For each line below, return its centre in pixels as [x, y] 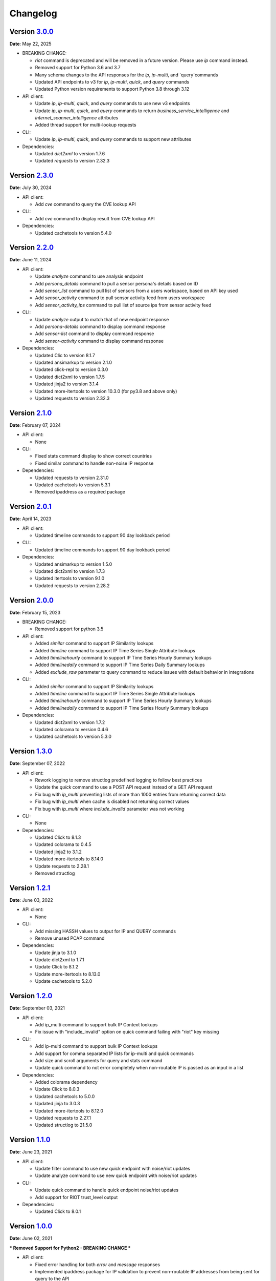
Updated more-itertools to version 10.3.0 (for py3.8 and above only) [106, 391]
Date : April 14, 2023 [30, 519]
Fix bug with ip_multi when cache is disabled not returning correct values [112, 801]
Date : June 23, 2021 [31, 1152]
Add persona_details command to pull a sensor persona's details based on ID [117, 283]
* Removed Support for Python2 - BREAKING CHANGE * [70, 1248]
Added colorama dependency [66, 1082]
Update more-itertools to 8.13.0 [68, 974]
